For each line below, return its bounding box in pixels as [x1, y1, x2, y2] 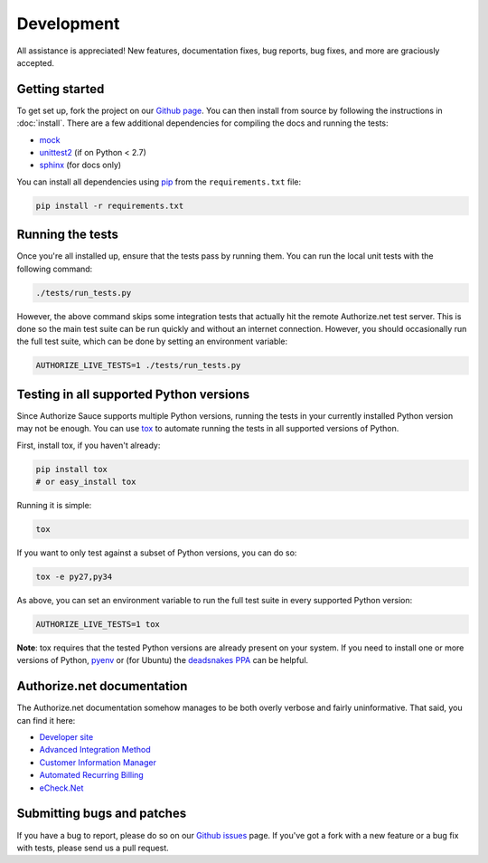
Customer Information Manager [39, 756, 157, 768]
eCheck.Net [39, 782, 84, 793]
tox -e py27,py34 [35, 572, 113, 582]
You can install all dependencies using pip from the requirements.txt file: [16, 176, 302, 187]
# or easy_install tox [35, 477, 136, 488]
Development [16, 14, 120, 33]
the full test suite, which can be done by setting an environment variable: [16, 336, 288, 347]
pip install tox [35, 464, 108, 474]
